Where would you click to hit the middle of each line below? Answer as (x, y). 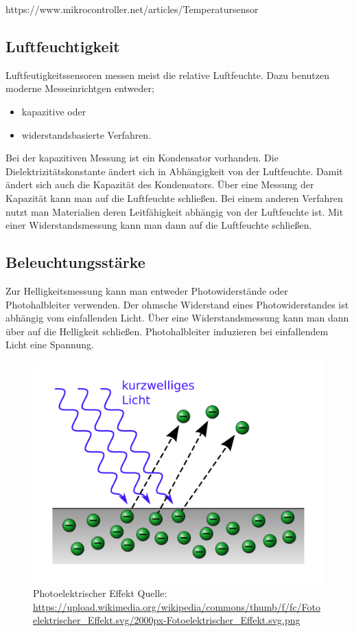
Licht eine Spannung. (50, 345)
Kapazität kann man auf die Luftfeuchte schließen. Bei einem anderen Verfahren (174, 197)
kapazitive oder (54, 111)
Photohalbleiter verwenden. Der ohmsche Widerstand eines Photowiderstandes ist (177, 304)
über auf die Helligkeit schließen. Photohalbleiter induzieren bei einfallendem (167, 331)
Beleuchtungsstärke (75, 262)
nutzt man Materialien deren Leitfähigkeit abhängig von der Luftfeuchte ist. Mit (175, 211)
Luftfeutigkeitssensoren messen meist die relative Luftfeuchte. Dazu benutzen (168, 75)
